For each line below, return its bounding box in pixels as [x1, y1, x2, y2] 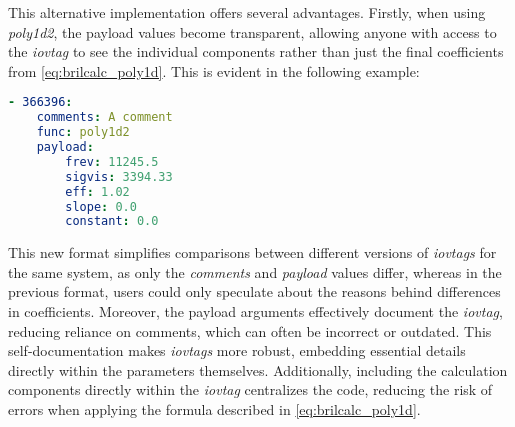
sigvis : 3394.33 [65, 169, 173, 184]
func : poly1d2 [36, 125, 130, 140]
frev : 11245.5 [65, 154, 159, 169]
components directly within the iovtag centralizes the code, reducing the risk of [8, 379, 493, 400]
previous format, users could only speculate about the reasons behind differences [8, 281, 501, 302]
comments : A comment [36, 110, 173, 125]
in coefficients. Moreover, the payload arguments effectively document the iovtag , [8, 301, 503, 322]
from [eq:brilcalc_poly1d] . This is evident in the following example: [8, 60, 420, 81]
